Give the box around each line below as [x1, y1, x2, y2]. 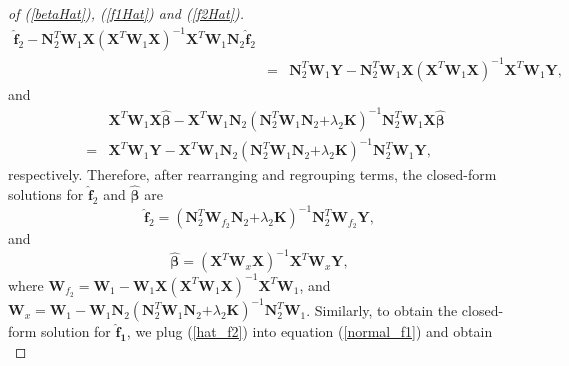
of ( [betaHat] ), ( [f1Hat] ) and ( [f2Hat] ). [8, 3, 244, 23]
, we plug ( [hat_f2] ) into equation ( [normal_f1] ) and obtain [126, 321, 493, 342]
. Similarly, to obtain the [306, 299, 458, 320]
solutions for [8, 184, 84, 205]
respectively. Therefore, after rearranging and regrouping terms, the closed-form [8, 164, 497, 185]
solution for [41, 321, 111, 342]
